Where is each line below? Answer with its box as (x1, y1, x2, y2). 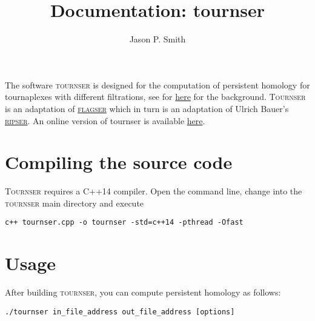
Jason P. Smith (129, 33, 186, 45)
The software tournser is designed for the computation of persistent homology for (5, 78, 310, 91)
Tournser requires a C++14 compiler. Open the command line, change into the (5, 185, 302, 197)
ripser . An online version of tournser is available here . (5, 114, 205, 127)
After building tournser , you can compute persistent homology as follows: (5, 286, 281, 299)
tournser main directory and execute (5, 196, 144, 209)
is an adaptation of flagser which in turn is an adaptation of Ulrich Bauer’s (5, 102, 289, 114)
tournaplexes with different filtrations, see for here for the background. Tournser (5, 90, 306, 103)
